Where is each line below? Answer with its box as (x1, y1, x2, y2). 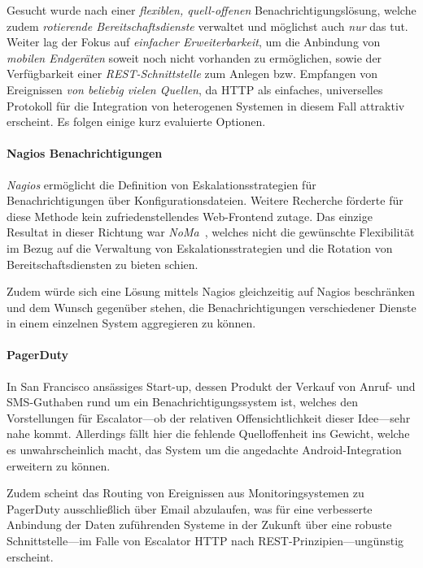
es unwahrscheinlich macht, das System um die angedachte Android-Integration (7, 441, 402, 458)
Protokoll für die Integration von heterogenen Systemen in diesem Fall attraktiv (7, 97, 405, 114)
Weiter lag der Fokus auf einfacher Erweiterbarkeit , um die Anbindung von (7, 33, 381, 50)
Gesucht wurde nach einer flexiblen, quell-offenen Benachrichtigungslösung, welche (7, 2, 416, 18)
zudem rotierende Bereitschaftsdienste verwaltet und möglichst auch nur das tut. (7, 17, 408, 34)
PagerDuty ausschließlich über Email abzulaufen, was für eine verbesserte (7, 500, 373, 517)
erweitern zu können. (7, 457, 111, 474)
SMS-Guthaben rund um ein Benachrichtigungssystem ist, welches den (7, 393, 359, 410)
